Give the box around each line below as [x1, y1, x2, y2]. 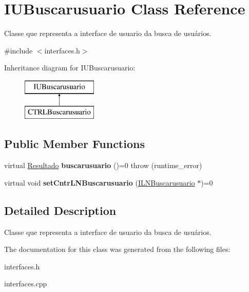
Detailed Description [4, 202, 117, 218]
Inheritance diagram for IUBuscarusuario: [4, 62, 136, 73]
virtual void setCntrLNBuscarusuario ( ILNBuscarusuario [4, 177, 195, 188]
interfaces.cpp [4, 278, 47, 289]
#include [4, 45, 33, 56]
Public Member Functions [4, 136, 145, 152]
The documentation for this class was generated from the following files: [4, 244, 231, 254]
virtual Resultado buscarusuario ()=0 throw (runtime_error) [4, 160, 202, 171]
